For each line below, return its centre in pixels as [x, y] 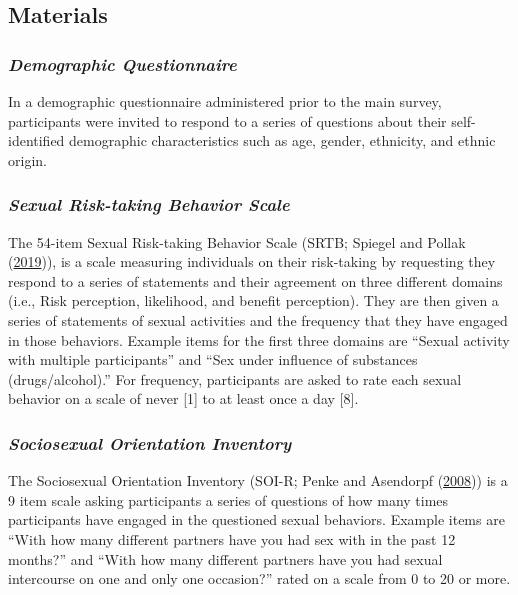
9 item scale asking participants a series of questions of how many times [228, 499]
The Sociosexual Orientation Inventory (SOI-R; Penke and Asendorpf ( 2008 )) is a [258, 480]
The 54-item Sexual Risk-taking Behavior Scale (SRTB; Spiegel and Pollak [237, 241]
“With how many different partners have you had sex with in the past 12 [232, 538]
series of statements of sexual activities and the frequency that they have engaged [258, 319]
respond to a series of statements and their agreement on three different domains [255, 280]
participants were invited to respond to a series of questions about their [227, 120]
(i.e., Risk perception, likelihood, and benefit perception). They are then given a [253, 300]
